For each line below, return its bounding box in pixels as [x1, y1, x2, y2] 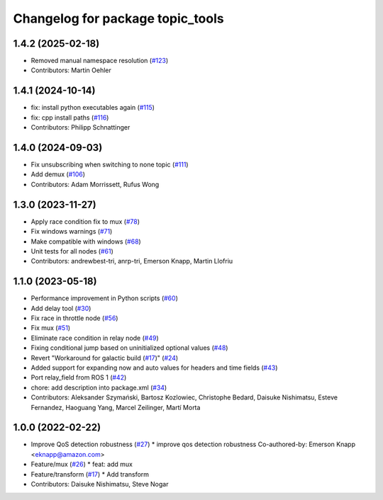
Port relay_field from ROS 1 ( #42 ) [30, 373, 127, 382]
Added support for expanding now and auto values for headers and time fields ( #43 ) [30, 363, 278, 372]
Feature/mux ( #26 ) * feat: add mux [30, 460, 133, 469]
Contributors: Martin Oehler [30, 66, 111, 74]
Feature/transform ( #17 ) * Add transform [30, 470, 149, 478]
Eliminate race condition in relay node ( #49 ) [30, 334, 159, 342]
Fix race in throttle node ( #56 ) [30, 314, 118, 322]
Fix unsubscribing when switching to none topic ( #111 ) [30, 160, 189, 169]
